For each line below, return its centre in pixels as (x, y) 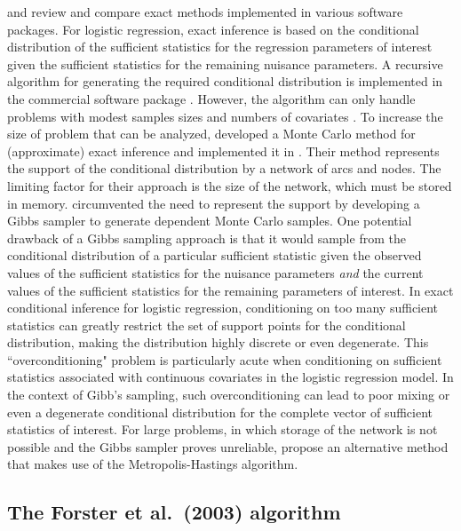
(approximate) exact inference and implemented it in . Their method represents (223, 151)
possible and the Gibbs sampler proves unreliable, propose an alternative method (228, 446)
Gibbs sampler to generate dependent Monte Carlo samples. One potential (210, 221)
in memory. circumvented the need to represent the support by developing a (214, 203)
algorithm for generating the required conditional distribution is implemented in (225, 81)
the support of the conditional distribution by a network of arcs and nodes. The (224, 168)
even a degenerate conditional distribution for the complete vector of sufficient (220, 412)
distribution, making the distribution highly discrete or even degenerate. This (218, 342)
